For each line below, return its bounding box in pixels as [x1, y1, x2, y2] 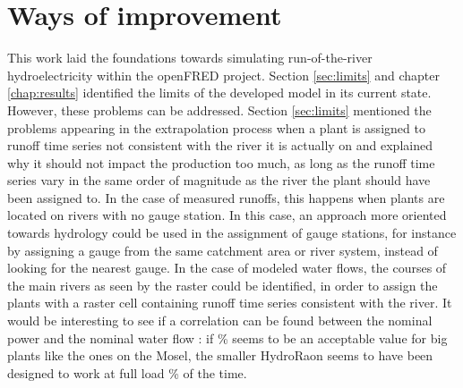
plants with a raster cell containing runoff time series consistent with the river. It [7, 293, 452, 312]
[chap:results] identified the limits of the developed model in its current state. [7, 83, 432, 102]
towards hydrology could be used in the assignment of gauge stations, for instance [7, 224, 457, 242]
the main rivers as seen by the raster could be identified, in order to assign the [7, 275, 438, 294]
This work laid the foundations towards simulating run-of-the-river [7, 48, 373, 67]
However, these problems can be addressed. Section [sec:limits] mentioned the [7, 100, 432, 119]
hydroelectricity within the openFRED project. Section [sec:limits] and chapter [7, 65, 440, 84]
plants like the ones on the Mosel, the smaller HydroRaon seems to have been [7, 346, 433, 365]
